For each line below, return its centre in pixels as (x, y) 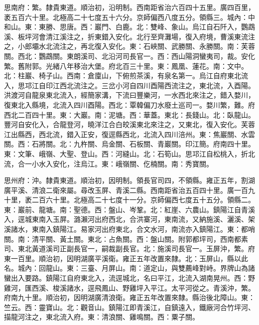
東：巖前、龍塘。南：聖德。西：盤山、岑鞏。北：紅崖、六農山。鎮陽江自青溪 (129, 209)
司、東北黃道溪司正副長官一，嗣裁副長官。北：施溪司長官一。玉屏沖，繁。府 (129, 248)
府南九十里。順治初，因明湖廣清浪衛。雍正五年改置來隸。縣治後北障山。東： (129, 297)
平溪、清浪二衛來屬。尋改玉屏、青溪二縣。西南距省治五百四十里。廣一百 (129, 190)
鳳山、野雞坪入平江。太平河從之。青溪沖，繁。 (178, 287)
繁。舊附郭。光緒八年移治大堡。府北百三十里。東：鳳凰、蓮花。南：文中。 (126, 66)
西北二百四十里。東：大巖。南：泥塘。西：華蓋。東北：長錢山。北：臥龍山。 (129, 114)
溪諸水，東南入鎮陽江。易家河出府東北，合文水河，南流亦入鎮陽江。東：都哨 (129, 229)
